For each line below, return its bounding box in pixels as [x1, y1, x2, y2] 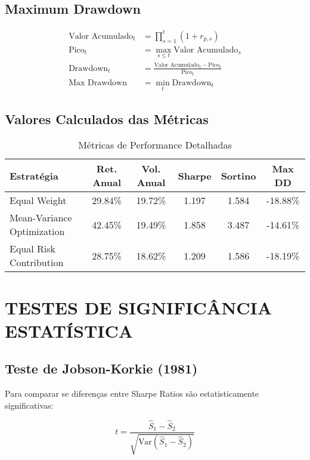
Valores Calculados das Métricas [5, 109, 209, 128]
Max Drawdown [69, 78, 128, 87]
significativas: [5, 399, 54, 411]
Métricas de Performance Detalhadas [78, 138, 232, 152]
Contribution [10, 255, 64, 270]
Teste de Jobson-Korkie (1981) [5, 359, 198, 378]
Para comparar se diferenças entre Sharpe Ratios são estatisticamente [5, 387, 259, 400]
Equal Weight [10, 193, 67, 208]
